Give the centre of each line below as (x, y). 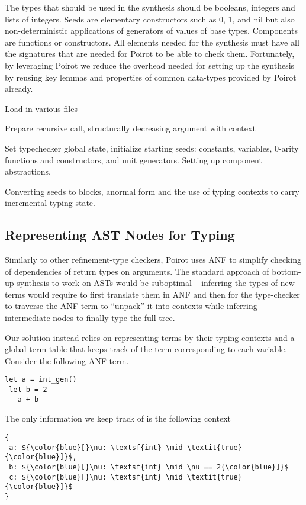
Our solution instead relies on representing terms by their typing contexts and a (150, 337)
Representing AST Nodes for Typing (120, 235)
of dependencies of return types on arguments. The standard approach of (137, 271)
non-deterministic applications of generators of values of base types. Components (151, 30)
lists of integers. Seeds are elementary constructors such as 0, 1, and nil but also (150, 19)
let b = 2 (28, 390)
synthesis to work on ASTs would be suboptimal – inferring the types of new (156, 283)
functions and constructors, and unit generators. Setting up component (133, 160)
